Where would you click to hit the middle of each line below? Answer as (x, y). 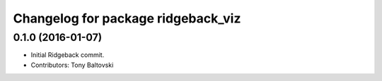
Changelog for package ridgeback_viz (127, 18)
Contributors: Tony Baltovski (72, 65)
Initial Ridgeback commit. (68, 55)
